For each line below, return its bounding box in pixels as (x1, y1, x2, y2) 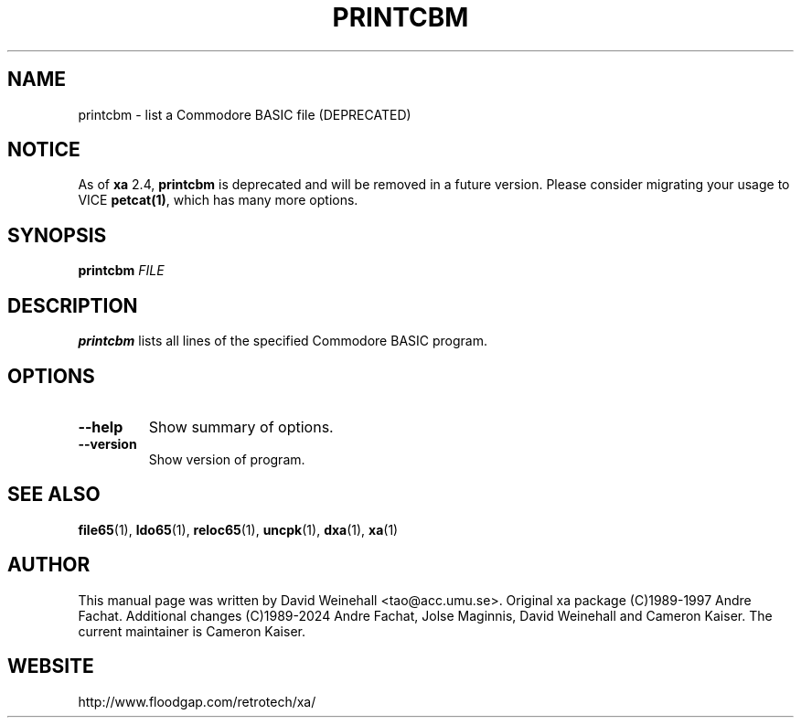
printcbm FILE (78, 262, 165, 279)
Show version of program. (148, 451, 305, 467)
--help (78, 417, 123, 436)
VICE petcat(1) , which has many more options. (78, 192, 358, 208)
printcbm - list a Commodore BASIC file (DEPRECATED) (78, 106, 411, 123)
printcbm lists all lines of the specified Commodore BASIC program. (78, 333, 487, 349)
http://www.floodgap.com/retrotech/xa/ (78, 693, 316, 709)
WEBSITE (7, 655, 94, 678)
